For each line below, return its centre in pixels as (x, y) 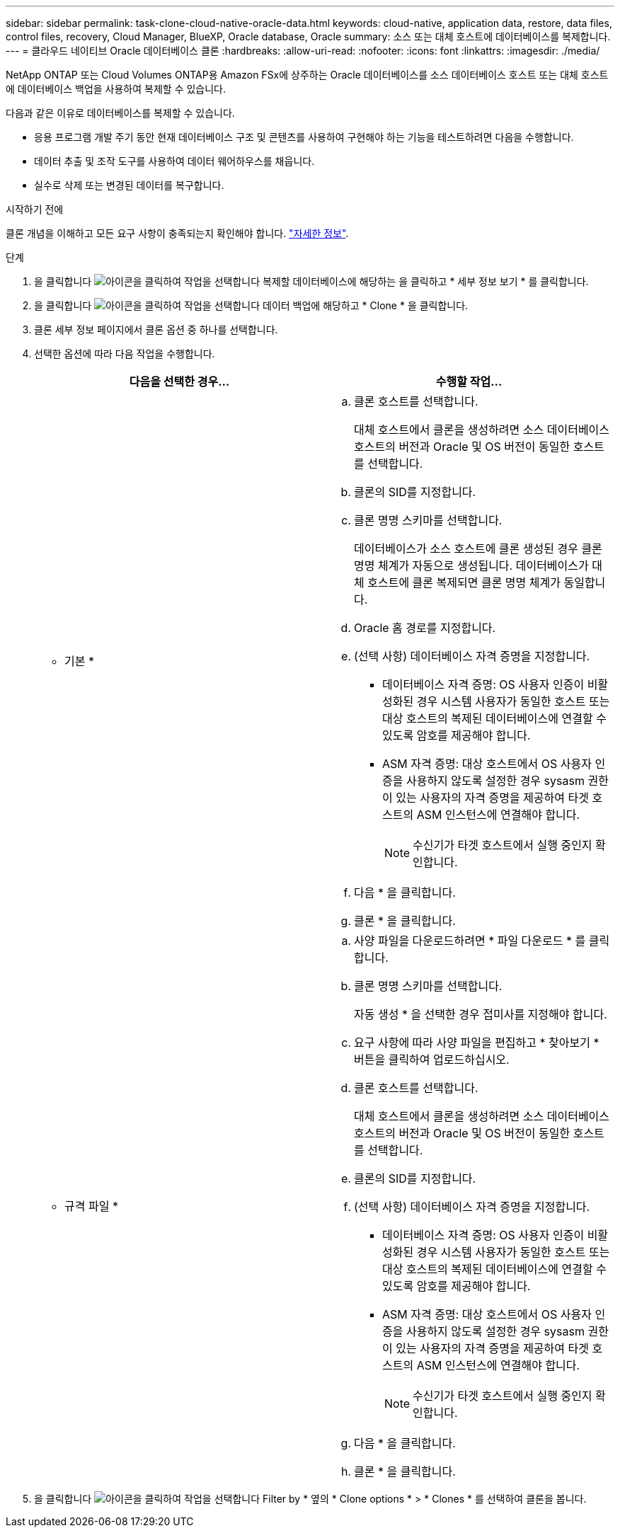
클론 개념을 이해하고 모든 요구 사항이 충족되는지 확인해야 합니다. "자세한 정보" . (177, 233)
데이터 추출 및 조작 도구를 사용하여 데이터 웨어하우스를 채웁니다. (174, 161)
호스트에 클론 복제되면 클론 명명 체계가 (464, 582)
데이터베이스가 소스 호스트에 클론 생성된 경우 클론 (478, 549)
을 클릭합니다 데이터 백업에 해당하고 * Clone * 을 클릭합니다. (251, 305)
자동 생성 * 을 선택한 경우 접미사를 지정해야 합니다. (481, 1014)
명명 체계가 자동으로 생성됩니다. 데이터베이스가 (471, 565)
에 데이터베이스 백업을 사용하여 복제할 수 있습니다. (116, 89)
